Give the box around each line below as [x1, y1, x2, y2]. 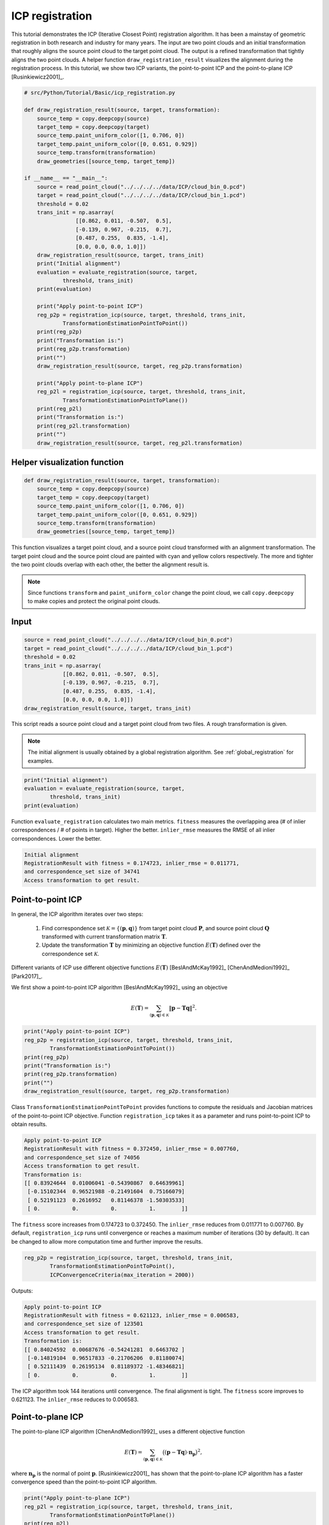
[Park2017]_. [11, 972, 43, 980]
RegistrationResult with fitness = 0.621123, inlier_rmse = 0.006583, [24, 1311, 240, 1319]
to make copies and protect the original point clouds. [27, 598, 160, 605]
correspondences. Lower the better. [11, 834, 102, 842]
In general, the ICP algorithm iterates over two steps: [11, 911, 144, 918]
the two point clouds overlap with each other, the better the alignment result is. [11, 561, 210, 569]
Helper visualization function [11, 457, 124, 467]
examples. [27, 757, 54, 764]
